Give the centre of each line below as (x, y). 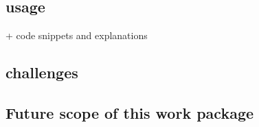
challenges (42, 72)
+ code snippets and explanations (77, 35)
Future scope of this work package (130, 112)
